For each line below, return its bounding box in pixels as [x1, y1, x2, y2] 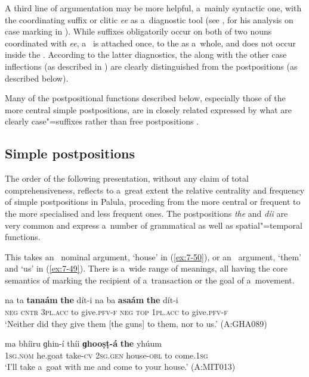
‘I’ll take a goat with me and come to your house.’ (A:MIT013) [5, 360, 236, 373]
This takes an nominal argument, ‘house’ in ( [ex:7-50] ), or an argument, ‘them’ [5, 250, 301, 263]
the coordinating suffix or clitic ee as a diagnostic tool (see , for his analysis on [5, 13, 293, 26]
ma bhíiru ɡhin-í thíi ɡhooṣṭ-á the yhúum [5, 337, 162, 350]
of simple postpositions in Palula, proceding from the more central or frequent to [5, 195, 301, 208]
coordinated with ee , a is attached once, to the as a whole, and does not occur [5, 36, 296, 49]
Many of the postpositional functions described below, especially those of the [5, 92, 286, 104]
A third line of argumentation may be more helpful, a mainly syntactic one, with [5, 2, 302, 14]
